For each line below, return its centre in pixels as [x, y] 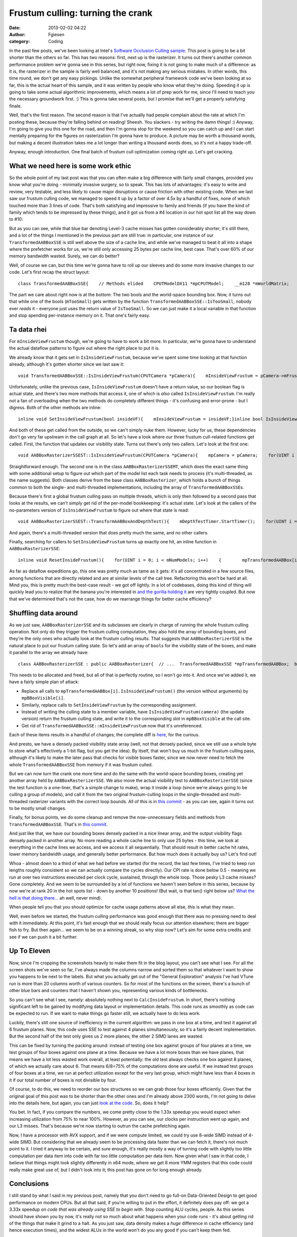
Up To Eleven [30, 951]
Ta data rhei [28, 329]
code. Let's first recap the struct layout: [49, 272]
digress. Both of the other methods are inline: [55, 408]
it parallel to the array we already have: [49, 653]
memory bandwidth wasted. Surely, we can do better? [64, 256]
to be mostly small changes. [38, 809]
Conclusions [29, 1184]
